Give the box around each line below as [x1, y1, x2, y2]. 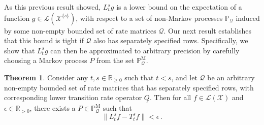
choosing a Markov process [4, 55, 87, 66]
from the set [96, 55, 135, 66]
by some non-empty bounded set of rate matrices [4, 25, 156, 36]
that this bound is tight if [4, 35, 84, 46]
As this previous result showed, [4, 2, 101, 12]
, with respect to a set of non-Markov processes [76, 12, 223, 23]
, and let [171, 72, 197, 82]
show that [4, 45, 35, 55]
